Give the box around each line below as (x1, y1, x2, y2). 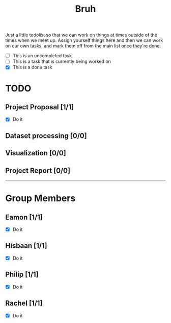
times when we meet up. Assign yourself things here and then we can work (5, 37, 163, 43)
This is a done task (12, 64, 52, 71)
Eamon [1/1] (5, 213, 43, 221)
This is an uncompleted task (12, 53, 72, 59)
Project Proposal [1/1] (5, 103, 74, 111)
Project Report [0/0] (5, 166, 70, 175)
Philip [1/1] (5, 270, 39, 279)
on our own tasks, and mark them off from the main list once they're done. (5, 43, 161, 49)
